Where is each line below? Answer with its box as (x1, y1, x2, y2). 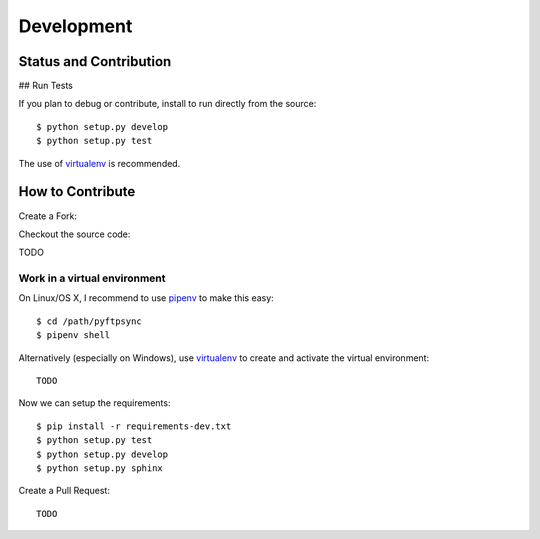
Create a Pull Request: (18, 485, 110, 497)
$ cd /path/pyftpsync (36, 315, 142, 327)
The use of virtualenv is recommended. (18, 157, 181, 169)
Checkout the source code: (18, 228, 131, 240)
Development (18, 15, 133, 37)
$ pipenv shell (36, 330, 111, 341)
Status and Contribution (18, 53, 172, 70)
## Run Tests (18, 80, 74, 92)
